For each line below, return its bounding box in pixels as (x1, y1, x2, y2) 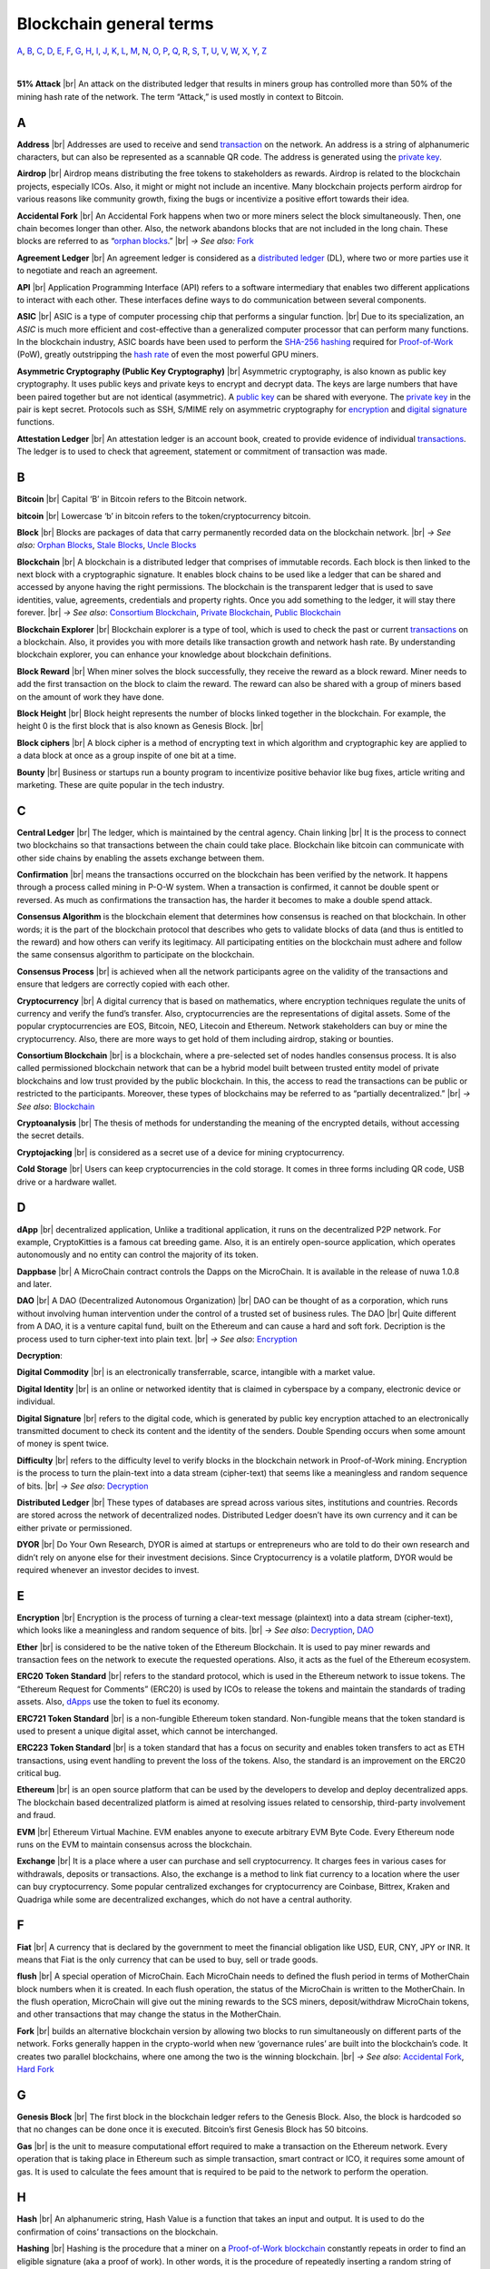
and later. (16, 1279, 52, 1290)
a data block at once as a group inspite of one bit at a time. (16, 750, 237, 761)
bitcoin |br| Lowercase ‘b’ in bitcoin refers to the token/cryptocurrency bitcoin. (16, 510, 311, 521)
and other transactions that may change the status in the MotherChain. (16, 2009, 281, 2019)
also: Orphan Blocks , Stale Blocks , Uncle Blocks (16, 540, 197, 551)
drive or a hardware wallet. (16, 1176, 117, 1187)
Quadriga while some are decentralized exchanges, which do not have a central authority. (16, 1893, 353, 1905)
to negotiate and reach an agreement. (16, 265, 158, 276)
